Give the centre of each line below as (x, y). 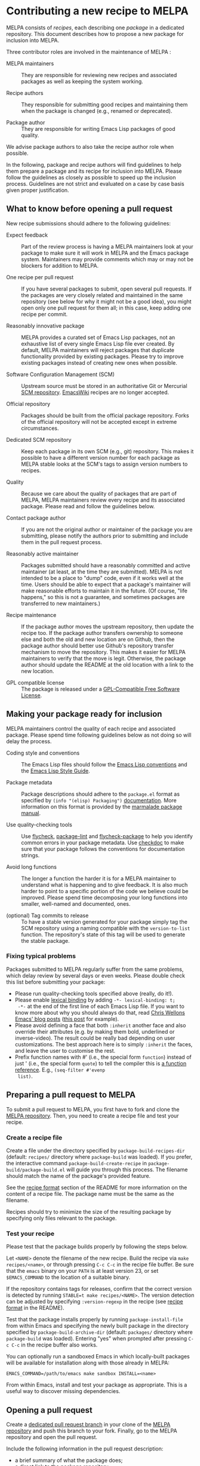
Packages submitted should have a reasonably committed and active (106, 565)
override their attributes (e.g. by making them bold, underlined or (95, 1031)
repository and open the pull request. (52, 1437)
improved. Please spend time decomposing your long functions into (104, 897)
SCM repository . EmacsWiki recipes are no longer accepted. (95, 392)
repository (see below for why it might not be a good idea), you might (107, 301)
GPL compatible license (35, 682)
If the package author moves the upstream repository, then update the (107, 627)
